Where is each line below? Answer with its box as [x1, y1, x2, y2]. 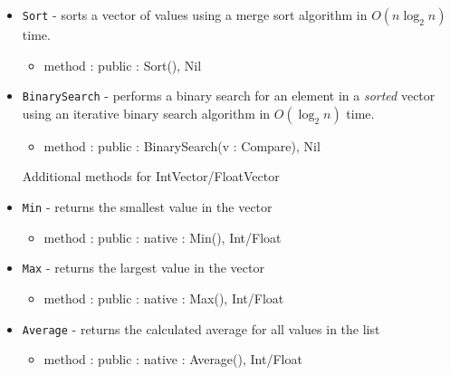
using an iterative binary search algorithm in [22, 103, 271, 122]
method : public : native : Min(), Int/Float [43, 227, 282, 246]
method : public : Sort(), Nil [43, 55, 202, 74]
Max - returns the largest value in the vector [22, 258, 264, 277]
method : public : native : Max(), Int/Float [43, 288, 284, 307]
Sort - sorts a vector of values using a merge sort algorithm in [22, 5, 368, 24]
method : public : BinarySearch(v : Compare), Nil [43, 136, 321, 155]
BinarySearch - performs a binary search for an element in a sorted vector [22, 86, 436, 105]
